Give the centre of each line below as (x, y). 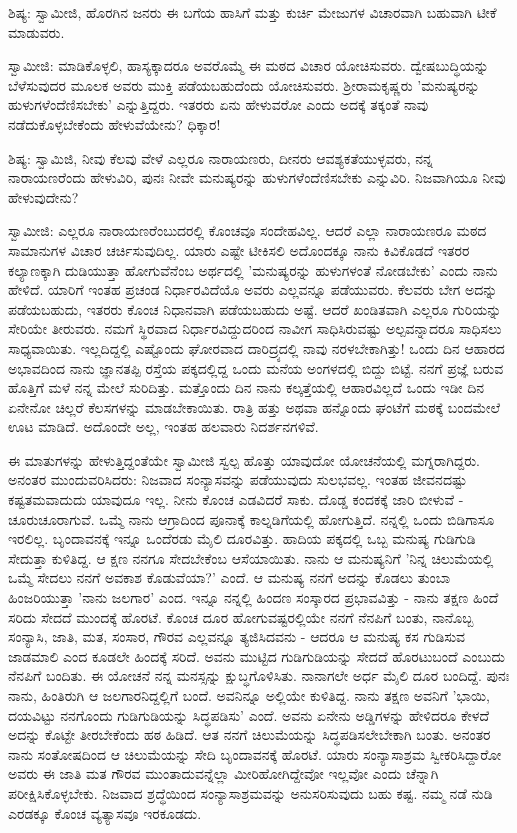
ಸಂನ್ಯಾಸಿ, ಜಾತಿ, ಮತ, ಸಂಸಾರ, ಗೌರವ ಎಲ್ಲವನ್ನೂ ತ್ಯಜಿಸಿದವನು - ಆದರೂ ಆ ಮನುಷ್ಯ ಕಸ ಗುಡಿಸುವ (237, 636)
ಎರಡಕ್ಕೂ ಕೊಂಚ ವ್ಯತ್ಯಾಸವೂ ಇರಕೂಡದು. (105, 812)
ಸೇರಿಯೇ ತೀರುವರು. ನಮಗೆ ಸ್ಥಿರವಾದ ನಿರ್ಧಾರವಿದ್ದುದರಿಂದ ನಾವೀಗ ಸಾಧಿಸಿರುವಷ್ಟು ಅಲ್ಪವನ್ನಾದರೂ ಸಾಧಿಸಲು (255, 328)
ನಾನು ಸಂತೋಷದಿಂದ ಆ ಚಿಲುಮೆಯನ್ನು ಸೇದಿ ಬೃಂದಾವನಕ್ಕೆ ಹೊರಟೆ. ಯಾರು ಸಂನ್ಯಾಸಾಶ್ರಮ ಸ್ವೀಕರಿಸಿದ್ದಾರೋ (255, 753)
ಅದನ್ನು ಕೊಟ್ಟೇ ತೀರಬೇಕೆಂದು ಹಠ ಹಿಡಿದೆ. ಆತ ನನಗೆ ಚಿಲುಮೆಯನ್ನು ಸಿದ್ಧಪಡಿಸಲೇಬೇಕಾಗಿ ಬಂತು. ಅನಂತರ (249, 734)
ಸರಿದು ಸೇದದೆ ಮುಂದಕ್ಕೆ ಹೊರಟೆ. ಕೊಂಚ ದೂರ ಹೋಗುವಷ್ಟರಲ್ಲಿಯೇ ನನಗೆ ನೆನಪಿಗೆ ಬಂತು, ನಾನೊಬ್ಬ (241, 616)
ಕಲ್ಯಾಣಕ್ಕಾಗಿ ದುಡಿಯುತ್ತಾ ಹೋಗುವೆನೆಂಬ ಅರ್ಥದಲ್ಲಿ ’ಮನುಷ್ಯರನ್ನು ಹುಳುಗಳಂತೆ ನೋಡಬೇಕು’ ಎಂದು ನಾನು (253, 269)
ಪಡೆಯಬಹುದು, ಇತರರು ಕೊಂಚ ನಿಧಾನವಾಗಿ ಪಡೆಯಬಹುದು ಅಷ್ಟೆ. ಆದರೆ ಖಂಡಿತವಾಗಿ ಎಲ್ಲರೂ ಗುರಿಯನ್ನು (255, 308)
